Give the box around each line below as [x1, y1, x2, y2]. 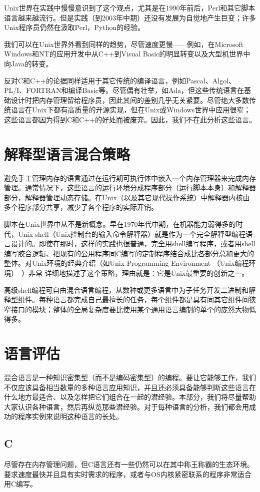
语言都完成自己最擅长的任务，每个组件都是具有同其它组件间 [52, 294, 249, 305]
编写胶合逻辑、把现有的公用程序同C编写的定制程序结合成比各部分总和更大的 [4, 248, 254, 258]
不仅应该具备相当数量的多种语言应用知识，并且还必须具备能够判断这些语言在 [4, 382, 256, 392]
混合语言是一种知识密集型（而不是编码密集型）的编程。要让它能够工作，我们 [4, 372, 256, 383]
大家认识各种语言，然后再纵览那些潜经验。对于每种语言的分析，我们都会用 [4, 401, 249, 412]
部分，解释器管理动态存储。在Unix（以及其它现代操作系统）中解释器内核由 [4, 192, 250, 202]
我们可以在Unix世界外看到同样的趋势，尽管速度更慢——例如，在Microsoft [4, 38, 244, 49]
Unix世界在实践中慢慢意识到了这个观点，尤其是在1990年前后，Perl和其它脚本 [4, 2, 255, 12]
